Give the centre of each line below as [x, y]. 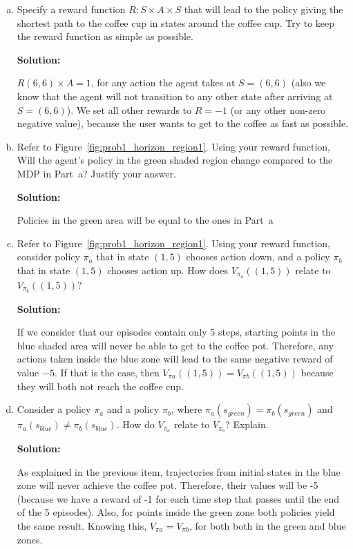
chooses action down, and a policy [258, 257]
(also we [308, 83]
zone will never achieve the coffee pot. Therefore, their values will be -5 [168, 485]
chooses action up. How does [168, 270]
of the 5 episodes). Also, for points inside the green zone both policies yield [176, 512]
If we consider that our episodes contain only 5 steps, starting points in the [176, 332]
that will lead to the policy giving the [264, 9]
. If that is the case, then [107, 372]
